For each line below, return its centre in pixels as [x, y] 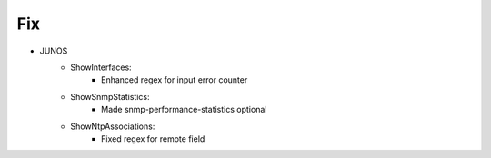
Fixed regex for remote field [153, 138]
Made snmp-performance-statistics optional [184, 110]
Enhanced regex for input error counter [175, 80]
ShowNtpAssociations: [113, 126]
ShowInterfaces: [101, 67]
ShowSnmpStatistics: [110, 96]
